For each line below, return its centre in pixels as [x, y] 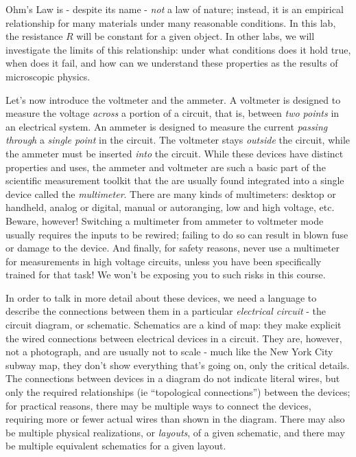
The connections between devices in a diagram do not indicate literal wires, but [173, 378]
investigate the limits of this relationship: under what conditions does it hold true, [178, 49]
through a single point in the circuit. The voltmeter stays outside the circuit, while [178, 140]
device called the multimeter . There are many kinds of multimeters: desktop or [171, 193]
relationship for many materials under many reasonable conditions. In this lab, [171, 22]
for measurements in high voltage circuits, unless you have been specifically [164, 261]
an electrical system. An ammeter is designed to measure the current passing [167, 126]
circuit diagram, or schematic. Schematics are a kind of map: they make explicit [174, 325]
